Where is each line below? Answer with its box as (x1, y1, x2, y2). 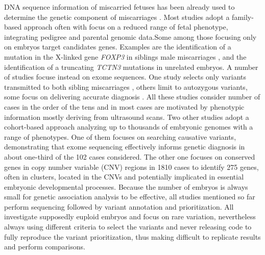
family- (232, 11, 254, 22)
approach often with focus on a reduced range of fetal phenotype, (23, 21, 228, 32)
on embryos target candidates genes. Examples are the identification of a (4, 41, 231, 52)
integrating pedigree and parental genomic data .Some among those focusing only (4, 31, 257, 42)
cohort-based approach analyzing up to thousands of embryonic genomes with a (4, 121, 253, 132)
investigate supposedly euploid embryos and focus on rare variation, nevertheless (4, 211, 256, 222)
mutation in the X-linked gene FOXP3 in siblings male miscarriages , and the (4, 51, 247, 62)
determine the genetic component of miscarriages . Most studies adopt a (4, 11, 230, 22)
